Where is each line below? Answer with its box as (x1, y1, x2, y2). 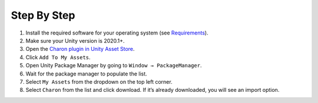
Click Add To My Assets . (25, 53, 91, 61)
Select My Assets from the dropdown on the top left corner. (25, 78, 173, 85)
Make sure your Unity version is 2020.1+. (25, 37, 125, 44)
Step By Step (11, 9, 75, 22)
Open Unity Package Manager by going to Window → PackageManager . (25, 62, 202, 69)
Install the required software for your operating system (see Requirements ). (25, 29, 208, 36)
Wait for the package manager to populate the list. (25, 70, 147, 77)
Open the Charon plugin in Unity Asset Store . (25, 46, 135, 53)
